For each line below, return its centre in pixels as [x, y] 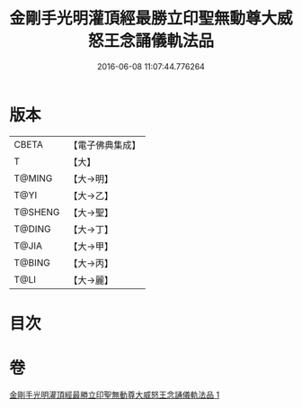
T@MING [33, 178]
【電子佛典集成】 [105, 145]
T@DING [32, 229]
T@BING [32, 262]
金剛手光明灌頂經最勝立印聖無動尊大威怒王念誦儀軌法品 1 [115, 394]
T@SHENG [37, 212]
